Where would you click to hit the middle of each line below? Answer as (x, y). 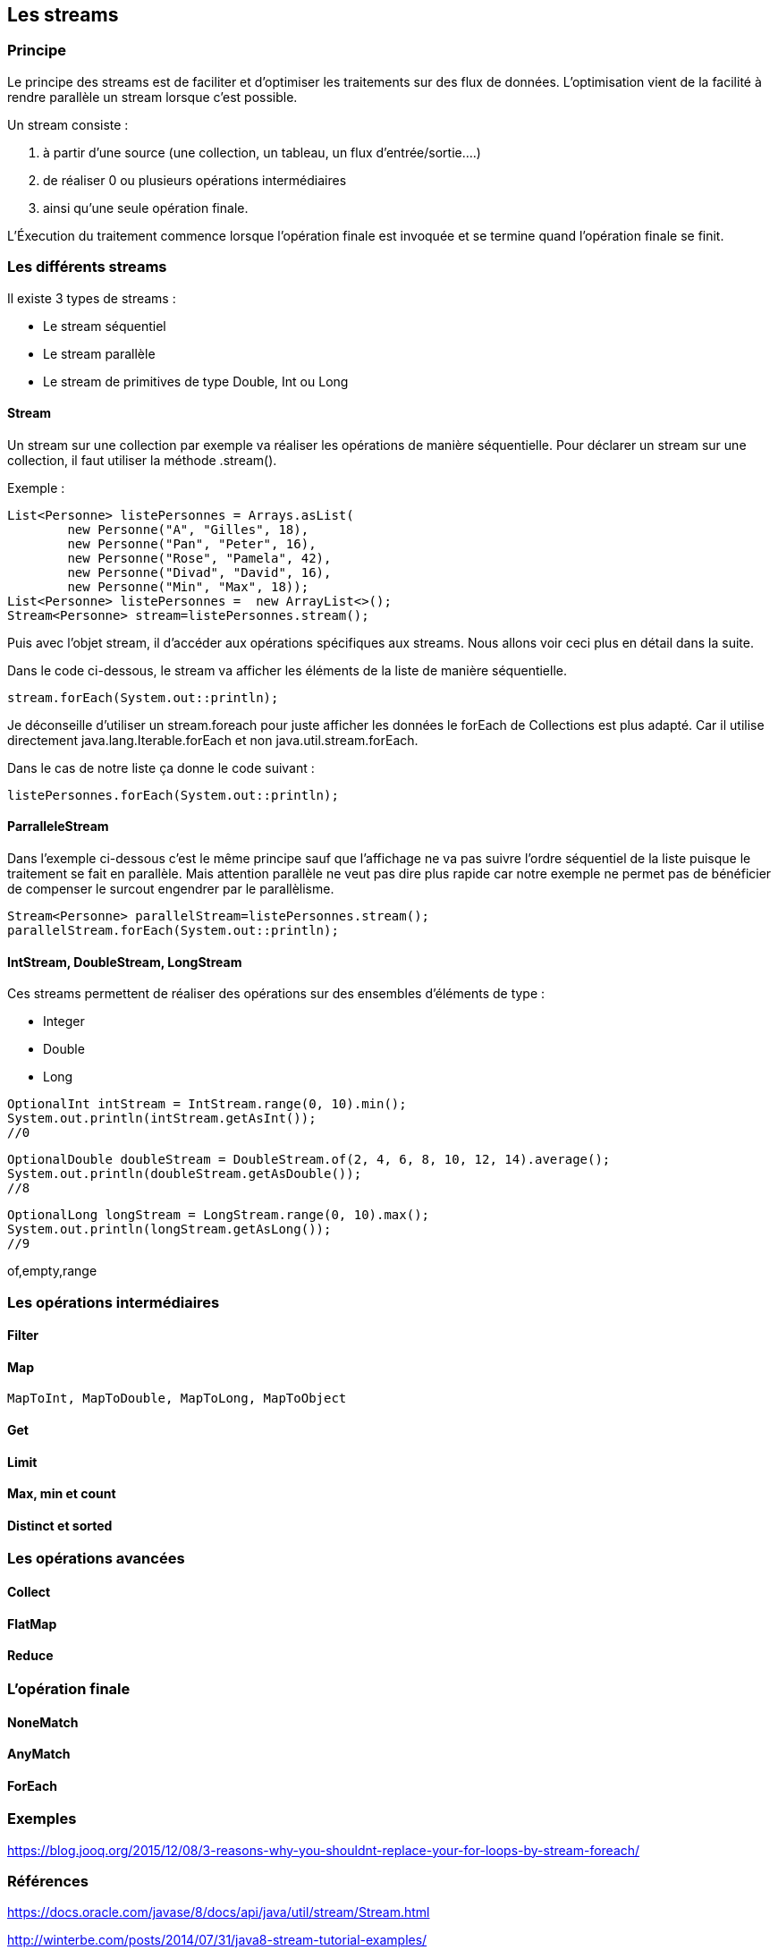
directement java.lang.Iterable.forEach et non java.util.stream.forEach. (213, 740)
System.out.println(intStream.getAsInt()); (162, 1119)
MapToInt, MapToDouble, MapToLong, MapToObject (177, 1399)
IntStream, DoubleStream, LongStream (125, 962)
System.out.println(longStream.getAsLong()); (169, 1229)
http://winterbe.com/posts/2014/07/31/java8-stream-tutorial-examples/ (217, 1940)
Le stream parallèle (99, 353)
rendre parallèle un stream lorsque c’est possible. (152, 97)
